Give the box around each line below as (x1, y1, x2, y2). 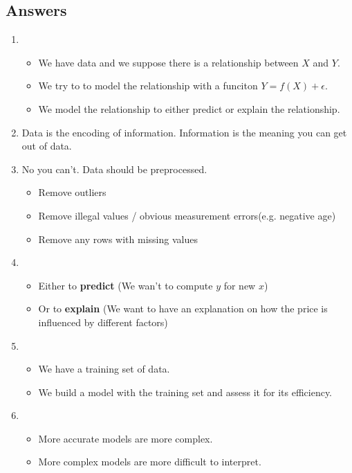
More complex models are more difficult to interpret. (38, 454, 261, 469)
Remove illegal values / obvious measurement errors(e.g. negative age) (38, 208, 336, 222)
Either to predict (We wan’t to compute (38, 278, 213, 292)
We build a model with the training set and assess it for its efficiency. (38, 384, 333, 399)
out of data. (21, 139, 72, 153)
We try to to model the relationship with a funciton (38, 78, 258, 93)
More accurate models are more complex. (38, 431, 213, 445)
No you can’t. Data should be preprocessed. (21, 161, 207, 176)
